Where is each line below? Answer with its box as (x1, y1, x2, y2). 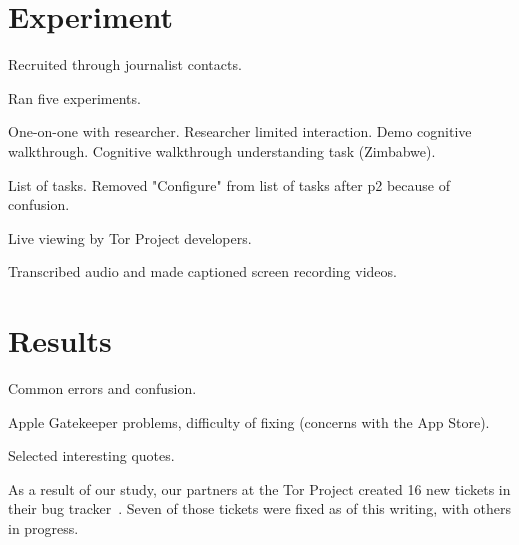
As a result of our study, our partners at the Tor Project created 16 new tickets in (8, 478, 511, 499)
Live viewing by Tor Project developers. (8, 227, 252, 248)
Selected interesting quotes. (8, 445, 175, 466)
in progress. (8, 517, 79, 538)
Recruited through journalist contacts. (8, 54, 242, 75)
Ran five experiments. (8, 87, 141, 108)
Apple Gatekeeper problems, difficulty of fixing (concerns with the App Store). (8, 411, 490, 432)
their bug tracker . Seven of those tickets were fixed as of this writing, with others (8, 498, 512, 519)
